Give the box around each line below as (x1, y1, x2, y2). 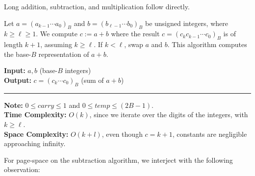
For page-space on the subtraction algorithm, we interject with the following (4, 154, 233, 165)
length (4, 39, 23, 50)
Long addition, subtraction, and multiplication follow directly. (4, 1, 190, 11)
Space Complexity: (4, 128, 69, 139)
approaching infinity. (4, 138, 66, 149)
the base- (4, 49, 31, 59)
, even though (102, 128, 143, 139)
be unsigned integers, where (145, 18, 228, 28)
